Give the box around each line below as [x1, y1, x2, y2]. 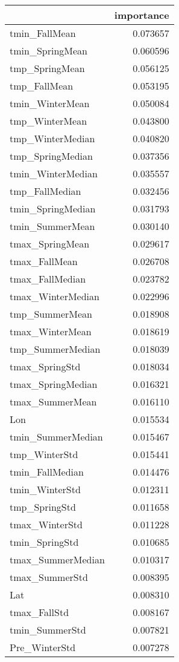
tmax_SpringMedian [10, 377, 98, 391]
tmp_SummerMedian [10, 342, 101, 356]
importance [114, 8, 169, 22]
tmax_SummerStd [10, 570, 88, 584]
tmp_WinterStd [10, 447, 78, 461]
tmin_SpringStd [10, 535, 79, 549]
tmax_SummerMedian [10, 552, 105, 566]
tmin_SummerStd [10, 623, 86, 637]
